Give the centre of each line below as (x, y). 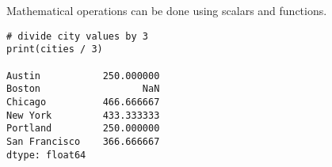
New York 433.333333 (83, 115)
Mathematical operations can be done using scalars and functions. (167, 10)
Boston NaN (83, 89)
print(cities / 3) (55, 49)
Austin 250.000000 (83, 76)
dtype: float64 (46, 155)
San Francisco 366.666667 (83, 141)
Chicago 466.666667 (83, 102)
